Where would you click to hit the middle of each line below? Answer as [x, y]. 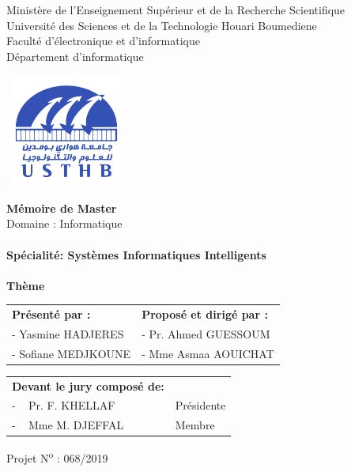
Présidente [200, 405]
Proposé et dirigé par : [205, 314]
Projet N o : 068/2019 [57, 457]
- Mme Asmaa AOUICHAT [208, 353]
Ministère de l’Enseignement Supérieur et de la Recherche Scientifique [176, 9]
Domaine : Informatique [64, 223]
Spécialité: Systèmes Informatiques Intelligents [136, 254]
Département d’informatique [75, 56]
